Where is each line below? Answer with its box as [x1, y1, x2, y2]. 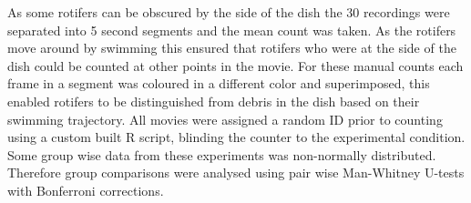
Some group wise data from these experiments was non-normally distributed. [7, 145, 436, 164]
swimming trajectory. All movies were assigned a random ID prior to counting [7, 109, 443, 128]
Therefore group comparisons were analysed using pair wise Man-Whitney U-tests [7, 163, 465, 182]
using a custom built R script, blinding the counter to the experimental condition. [7, 127, 466, 147]
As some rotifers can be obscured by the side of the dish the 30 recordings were [7, 3, 450, 21]
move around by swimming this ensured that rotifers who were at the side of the [7, 38, 456, 57]
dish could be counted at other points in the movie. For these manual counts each [7, 56, 464, 75]
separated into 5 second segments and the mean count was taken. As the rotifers [7, 20, 456, 39]
